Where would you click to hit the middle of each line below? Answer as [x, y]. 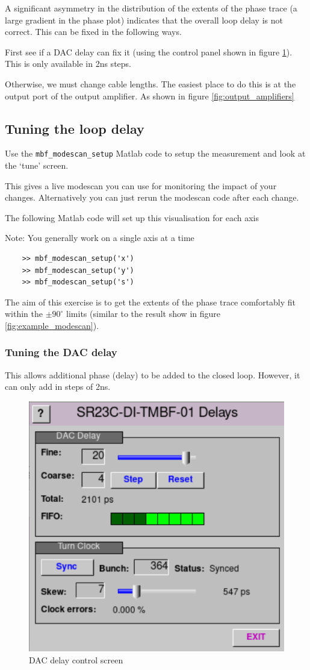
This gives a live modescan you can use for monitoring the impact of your [141, 185]
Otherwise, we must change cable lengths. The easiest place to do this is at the [150, 83]
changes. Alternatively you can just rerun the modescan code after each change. [152, 197]
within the [24, 314]
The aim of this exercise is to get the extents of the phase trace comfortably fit [150, 302]
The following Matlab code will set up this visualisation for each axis [132, 217]
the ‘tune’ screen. [37, 165]
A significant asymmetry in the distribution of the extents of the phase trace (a [151, 8]
